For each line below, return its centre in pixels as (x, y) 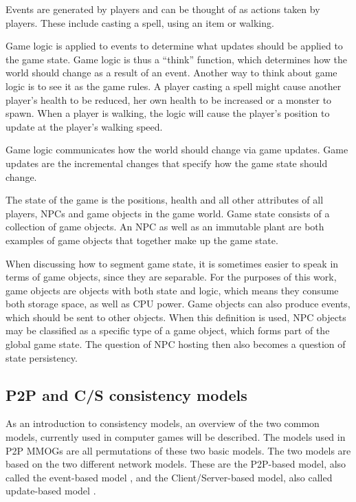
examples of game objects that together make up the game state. (142, 240)
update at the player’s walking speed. (84, 126)
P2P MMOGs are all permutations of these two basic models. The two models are (178, 450)
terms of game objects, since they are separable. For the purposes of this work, (171, 277)
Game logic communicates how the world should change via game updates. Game (177, 150)
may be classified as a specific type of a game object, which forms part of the (168, 330)
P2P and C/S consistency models (126, 394)
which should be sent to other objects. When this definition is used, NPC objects (176, 317)
